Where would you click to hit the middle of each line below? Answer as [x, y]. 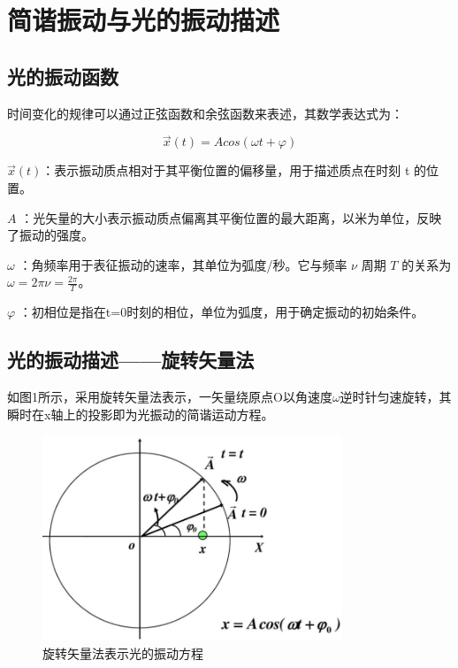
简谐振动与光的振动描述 [144, 20]
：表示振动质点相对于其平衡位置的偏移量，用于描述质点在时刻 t [226, 170]
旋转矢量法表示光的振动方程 [123, 653]
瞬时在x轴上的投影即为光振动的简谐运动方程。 [141, 414]
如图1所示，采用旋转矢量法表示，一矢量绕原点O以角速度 [170, 396]
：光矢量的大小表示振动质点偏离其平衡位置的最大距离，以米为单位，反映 [231, 217]
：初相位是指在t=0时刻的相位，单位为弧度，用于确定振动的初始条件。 [221, 312]
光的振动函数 [63, 76]
